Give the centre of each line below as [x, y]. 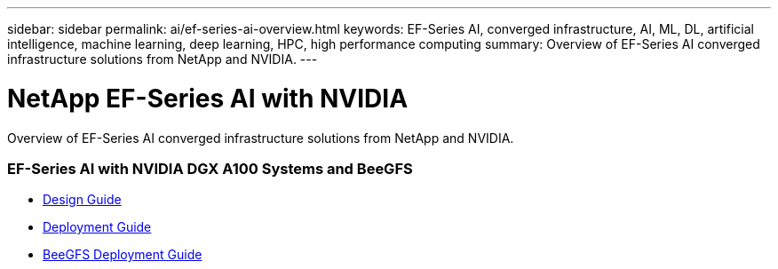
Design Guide [82, 200]
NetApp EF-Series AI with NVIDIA [208, 98]
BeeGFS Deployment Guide [123, 255]
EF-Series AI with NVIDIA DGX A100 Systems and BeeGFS [210, 168]
